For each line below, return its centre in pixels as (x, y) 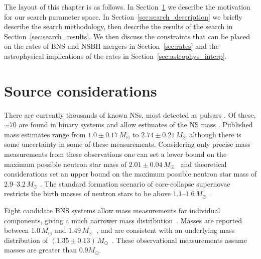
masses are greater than (40, 250)
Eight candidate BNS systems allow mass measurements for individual (112, 210)
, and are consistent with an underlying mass (166, 230)
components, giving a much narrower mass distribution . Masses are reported (123, 220)
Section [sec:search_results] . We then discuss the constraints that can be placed (127, 36)
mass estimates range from (45, 134)
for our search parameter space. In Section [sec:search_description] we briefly (123, 16)
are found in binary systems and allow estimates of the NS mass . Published (136, 124)
